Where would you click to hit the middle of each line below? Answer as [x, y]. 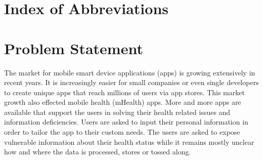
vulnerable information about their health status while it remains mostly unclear [129, 142]
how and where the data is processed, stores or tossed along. [98, 152]
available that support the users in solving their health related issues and [117, 112]
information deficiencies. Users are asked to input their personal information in [126, 122]
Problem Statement [74, 48]
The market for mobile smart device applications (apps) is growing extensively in [130, 72]
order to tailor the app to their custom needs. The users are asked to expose [122, 132]
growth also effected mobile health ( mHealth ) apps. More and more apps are [123, 102]
